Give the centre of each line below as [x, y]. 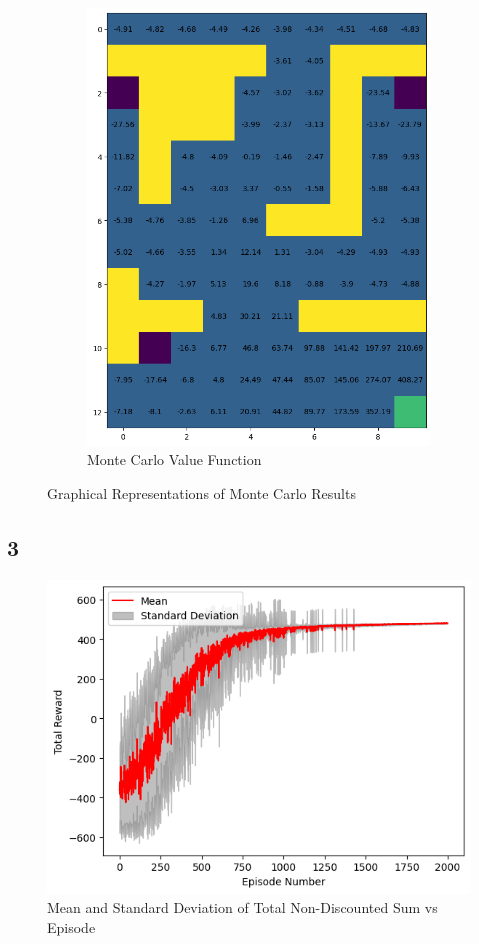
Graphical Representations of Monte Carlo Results [201, 492]
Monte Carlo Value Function [174, 459]
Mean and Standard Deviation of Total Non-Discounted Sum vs [242, 907]
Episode [71, 927]
